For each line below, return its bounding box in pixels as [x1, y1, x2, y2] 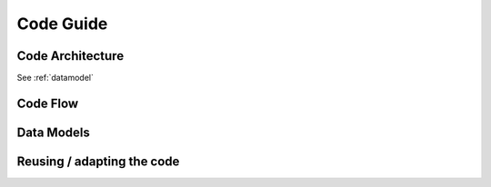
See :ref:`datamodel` [16, 73, 95, 84]
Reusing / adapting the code [16, 153, 180, 169]
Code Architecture [16, 48, 125, 64]
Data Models [16, 124, 90, 140]
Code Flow [16, 95, 79, 111]
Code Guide [16, 14, 108, 34]
